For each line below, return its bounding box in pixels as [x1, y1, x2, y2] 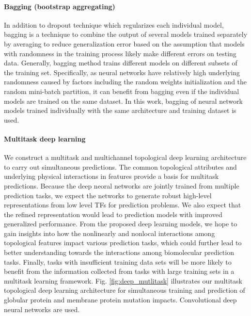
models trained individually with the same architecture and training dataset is [4, 105, 236, 115]
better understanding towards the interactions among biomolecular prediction [4, 247, 234, 257]
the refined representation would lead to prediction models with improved [4, 209, 222, 219]
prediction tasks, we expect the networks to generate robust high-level [4, 190, 212, 200]
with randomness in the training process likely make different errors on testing [4, 48, 236, 58]
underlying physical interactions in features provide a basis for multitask [4, 171, 219, 181]
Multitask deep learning [4, 133, 86, 143]
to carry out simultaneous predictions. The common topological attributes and [4, 161, 237, 172]
